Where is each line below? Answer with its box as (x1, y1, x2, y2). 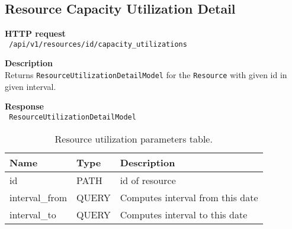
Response (5, 100, 44, 112)
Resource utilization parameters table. (54, 131, 213, 146)
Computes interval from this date (120, 190, 258, 204)
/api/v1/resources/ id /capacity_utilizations (9, 40, 187, 49)
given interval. (5, 80, 56, 92)
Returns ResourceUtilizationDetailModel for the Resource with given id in (5, 69, 287, 81)
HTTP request (5, 27, 66, 40)
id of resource (120, 173, 176, 187)
